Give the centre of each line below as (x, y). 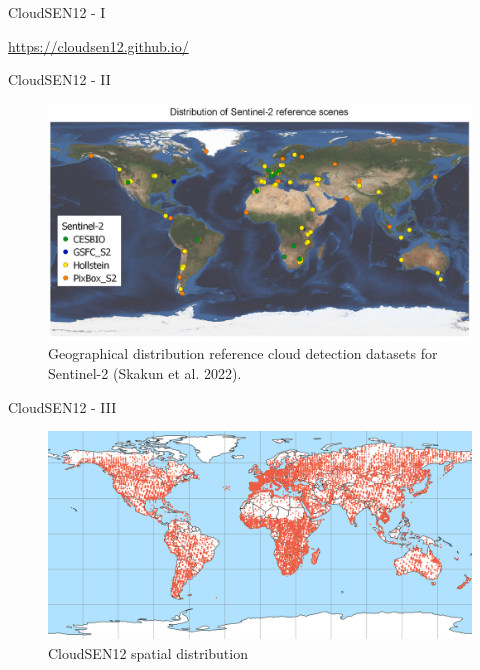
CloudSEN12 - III (62, 406)
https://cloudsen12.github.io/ (98, 45)
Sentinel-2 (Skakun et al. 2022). (145, 372)
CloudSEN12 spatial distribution (148, 652)
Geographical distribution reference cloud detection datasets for (243, 353)
